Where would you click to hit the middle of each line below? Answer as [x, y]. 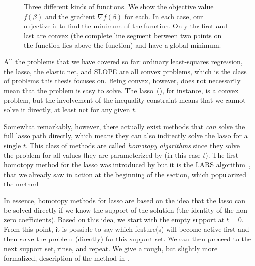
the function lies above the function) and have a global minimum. [122, 45]
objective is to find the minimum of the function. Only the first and [126, 26]
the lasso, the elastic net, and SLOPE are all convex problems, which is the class [125, 71]
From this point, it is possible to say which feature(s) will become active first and [127, 229]
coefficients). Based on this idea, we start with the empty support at [121, 219]
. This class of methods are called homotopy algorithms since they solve [133, 145]
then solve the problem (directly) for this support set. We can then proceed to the [127, 239]
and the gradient [70, 16]
